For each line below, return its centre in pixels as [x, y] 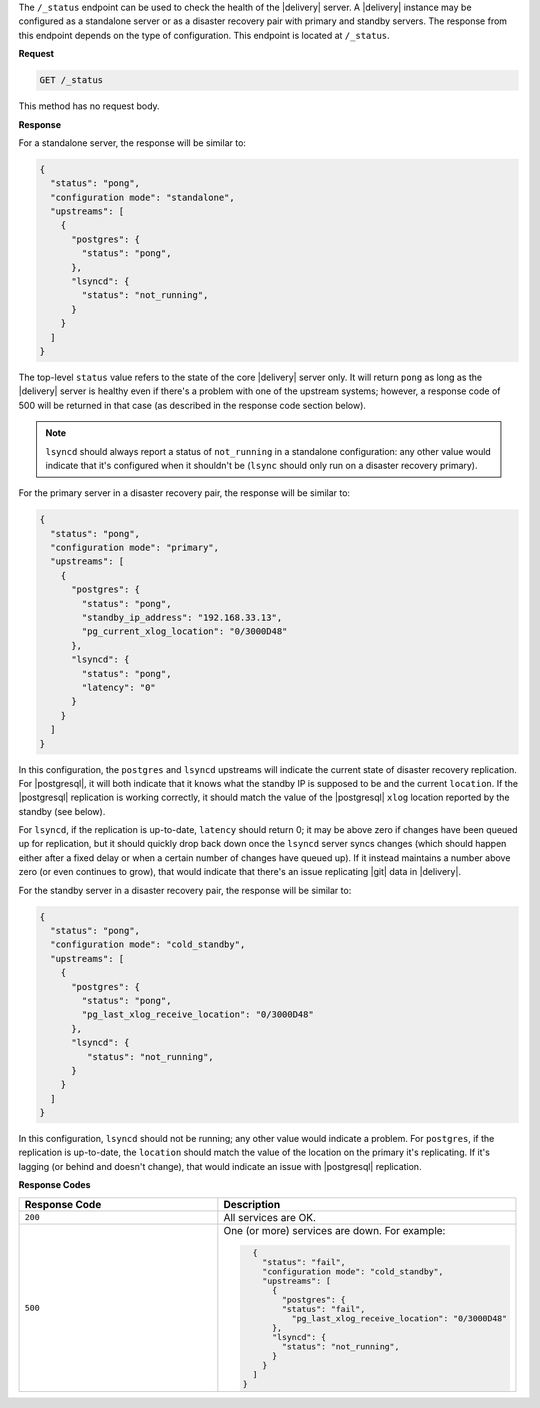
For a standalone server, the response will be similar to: [132, 142]
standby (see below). [62, 811]
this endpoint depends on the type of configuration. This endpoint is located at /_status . [204, 35]
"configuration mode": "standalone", [142, 197]
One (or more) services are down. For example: [334, 1230]
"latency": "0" [119, 687]
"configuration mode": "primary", [135, 548]
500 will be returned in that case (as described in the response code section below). [192, 405]
